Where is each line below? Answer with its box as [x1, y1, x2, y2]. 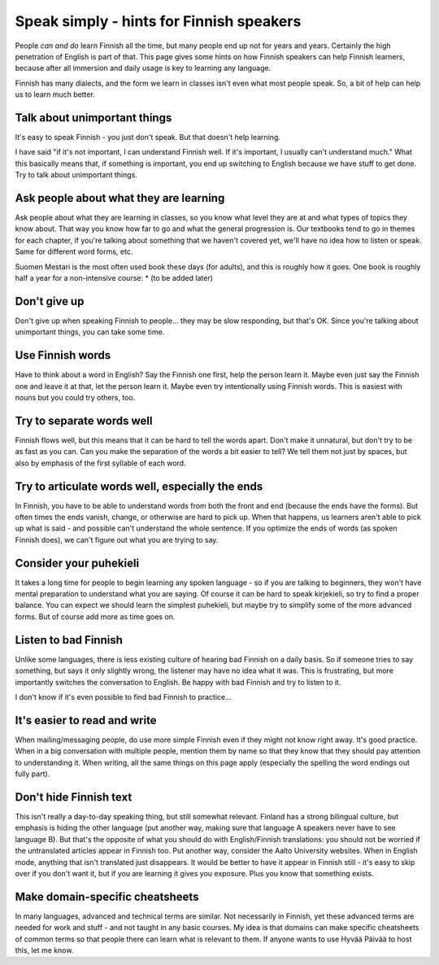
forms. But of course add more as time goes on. [15, 611, 176, 622]
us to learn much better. [15, 90, 95, 99]
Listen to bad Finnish [15, 633, 124, 647]
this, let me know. [15, 945, 74, 955]
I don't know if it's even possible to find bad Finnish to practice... [15, 692, 232, 701]
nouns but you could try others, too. [15, 393, 136, 403]
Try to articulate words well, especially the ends [15, 479, 263, 493]
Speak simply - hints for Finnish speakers [15, 12, 302, 30]
